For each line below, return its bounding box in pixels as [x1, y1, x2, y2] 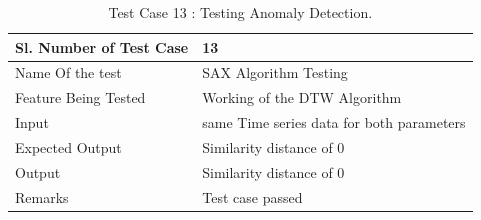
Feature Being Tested [15, 87, 146, 108]
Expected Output [15, 136, 122, 157]
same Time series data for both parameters [202, 112, 466, 133]
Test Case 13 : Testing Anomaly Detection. [108, 2, 373, 22]
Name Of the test [15, 62, 122, 83]
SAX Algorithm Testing [202, 62, 348, 83]
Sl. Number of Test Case [15, 36, 189, 57]
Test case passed [202, 186, 303, 207]
